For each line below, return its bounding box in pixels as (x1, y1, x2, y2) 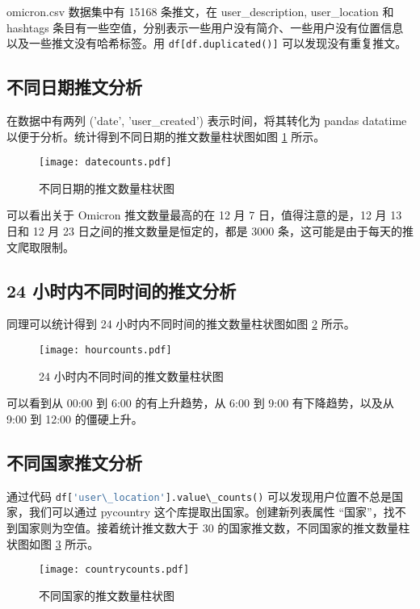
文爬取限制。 (6, 238, 74, 255)
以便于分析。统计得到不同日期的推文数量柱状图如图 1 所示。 (6, 127, 325, 144)
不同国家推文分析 (6, 449, 142, 474)
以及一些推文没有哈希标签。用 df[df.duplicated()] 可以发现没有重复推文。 (6, 35, 407, 52)
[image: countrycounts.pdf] (39, 564, 190, 576)
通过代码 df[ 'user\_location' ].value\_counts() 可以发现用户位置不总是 (6, 487, 393, 504)
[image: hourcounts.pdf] (39, 344, 172, 357)
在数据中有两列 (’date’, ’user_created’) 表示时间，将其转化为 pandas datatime (6, 112, 407, 129)
